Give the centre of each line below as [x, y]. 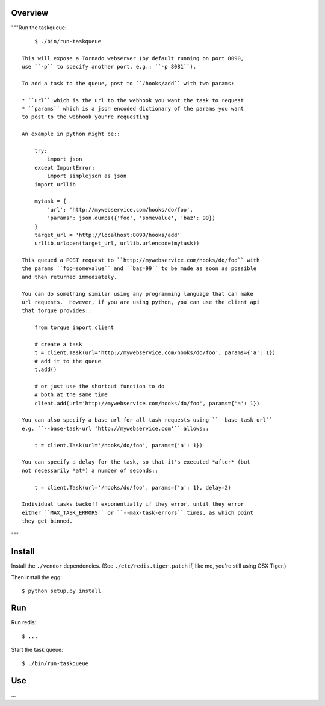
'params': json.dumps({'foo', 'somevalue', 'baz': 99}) [132, 218]
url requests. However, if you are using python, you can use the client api [141, 302]
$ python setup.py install [62, 591]
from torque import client [74, 327]
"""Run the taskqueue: [39, 28]
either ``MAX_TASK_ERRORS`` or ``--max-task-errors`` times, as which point [138, 512]
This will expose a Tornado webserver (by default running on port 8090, [133, 58]
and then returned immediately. [70, 277]
